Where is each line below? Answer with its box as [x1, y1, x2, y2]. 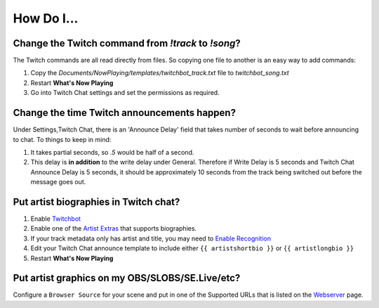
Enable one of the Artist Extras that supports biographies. [30, 224, 197, 233]
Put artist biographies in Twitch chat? [13, 195, 180, 207]
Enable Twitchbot [30, 214, 81, 223]
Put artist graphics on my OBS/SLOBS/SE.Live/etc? [13, 272, 241, 284]
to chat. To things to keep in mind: [13, 135, 112, 143]
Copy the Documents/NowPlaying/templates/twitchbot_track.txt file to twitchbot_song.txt [30, 69, 289, 77]
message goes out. [30, 178, 86, 186]
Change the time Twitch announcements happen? [13, 107, 237, 119]
